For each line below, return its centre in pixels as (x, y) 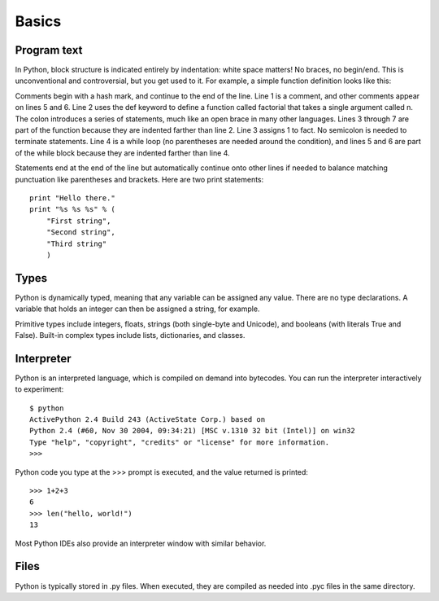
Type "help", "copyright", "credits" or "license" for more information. (180, 442)
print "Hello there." (72, 198)
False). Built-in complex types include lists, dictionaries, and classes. (130, 335)
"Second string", (80, 233)
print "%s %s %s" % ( (72, 209)
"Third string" (76, 243)
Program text (49, 50)
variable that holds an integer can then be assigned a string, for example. (137, 309)
